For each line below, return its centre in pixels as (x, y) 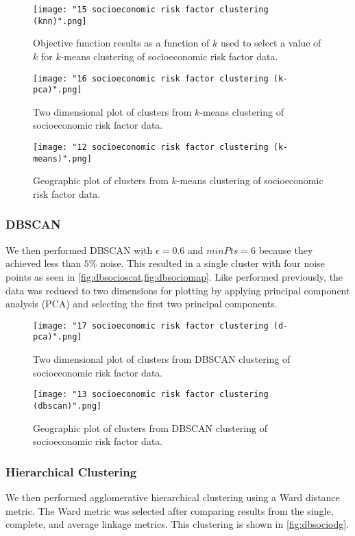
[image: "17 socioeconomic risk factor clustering (151, 326)
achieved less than (44, 263)
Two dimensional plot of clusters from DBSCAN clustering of (162, 359)
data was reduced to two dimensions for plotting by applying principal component (178, 290)
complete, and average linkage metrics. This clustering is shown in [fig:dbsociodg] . (177, 524)
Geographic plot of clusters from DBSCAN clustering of (150, 427)
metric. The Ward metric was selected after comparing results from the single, (170, 510)
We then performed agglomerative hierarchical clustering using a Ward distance (173, 497)
